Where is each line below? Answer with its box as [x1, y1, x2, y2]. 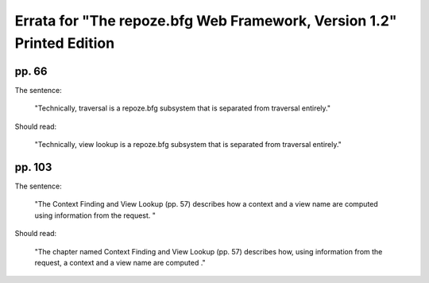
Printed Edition [14, 34, 115, 52]
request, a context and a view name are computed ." [34, 258, 206, 267]
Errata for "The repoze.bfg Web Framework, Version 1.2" [14, 12, 397, 29]
